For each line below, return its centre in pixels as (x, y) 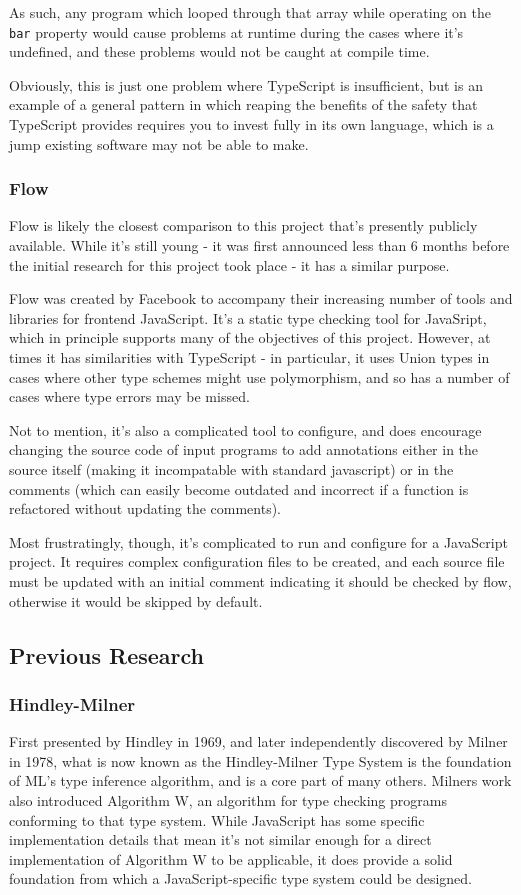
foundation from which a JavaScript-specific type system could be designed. (240, 878)
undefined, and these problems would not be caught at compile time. (219, 51)
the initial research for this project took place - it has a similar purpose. (229, 264)
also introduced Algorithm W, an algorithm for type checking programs (228, 799)
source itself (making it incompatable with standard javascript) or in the (231, 468)
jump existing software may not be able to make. (159, 143)
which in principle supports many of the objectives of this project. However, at (250, 337)
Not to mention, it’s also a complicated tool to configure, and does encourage (245, 429)
